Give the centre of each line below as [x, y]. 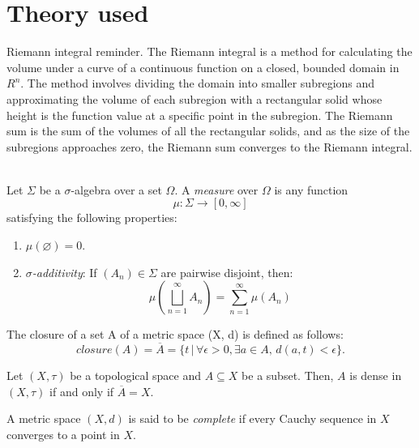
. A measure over [216, 189]
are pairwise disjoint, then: [227, 272]
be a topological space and [136, 375]
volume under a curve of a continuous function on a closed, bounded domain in [203, 67]
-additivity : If [64, 272]
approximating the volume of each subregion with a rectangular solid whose [195, 98]
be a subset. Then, [288, 375]
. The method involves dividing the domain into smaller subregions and [198, 83]
